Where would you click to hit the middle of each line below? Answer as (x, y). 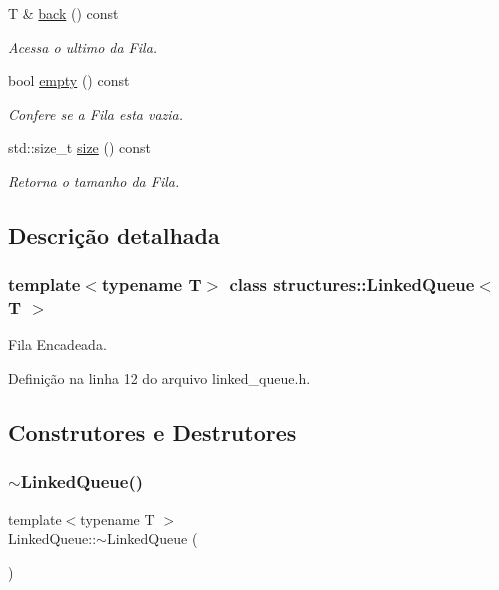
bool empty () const (69, 80)
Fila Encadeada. (57, 344)
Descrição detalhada (114, 234)
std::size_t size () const (80, 147)
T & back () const (63, 13)
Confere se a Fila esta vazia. (96, 113)
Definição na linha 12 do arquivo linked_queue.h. (159, 378)
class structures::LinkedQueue (352, 284)
